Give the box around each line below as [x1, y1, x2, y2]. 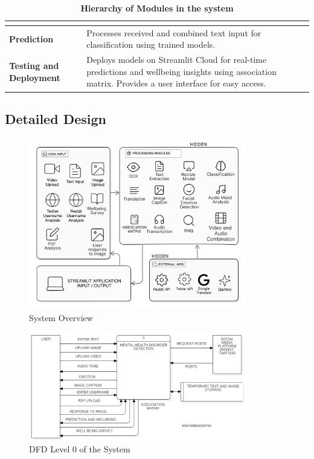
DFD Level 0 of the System [29, 442, 130, 455]
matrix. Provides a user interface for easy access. [86, 77, 266, 90]
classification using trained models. [86, 38, 216, 51]
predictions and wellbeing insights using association [86, 65, 277, 77]
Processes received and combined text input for [86, 26, 261, 39]
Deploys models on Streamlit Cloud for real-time [86, 53, 267, 66]
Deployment [9, 71, 60, 83]
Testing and [9, 59, 59, 72]
